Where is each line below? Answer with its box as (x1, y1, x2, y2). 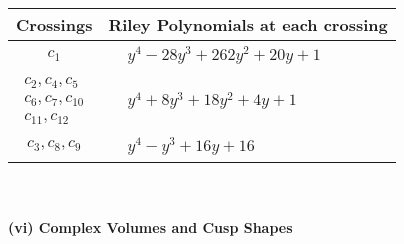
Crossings (16, 13, 93, 36)
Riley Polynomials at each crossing (108, 13, 388, 36)
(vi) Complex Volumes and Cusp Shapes (8, 217, 293, 238)
